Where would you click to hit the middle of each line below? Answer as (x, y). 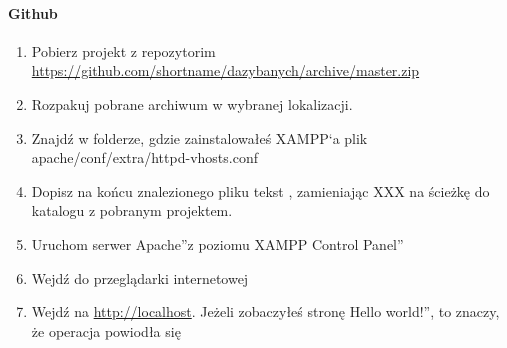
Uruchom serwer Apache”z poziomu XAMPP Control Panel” (217, 243)
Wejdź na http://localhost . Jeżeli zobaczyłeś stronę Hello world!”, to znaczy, (265, 311)
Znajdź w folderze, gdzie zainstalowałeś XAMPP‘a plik (199, 137)
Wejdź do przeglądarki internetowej (140, 277)
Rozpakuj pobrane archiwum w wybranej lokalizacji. (192, 103)
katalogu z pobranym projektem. (132, 210)
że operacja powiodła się (106, 330)
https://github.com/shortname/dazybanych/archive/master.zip (225, 70)
